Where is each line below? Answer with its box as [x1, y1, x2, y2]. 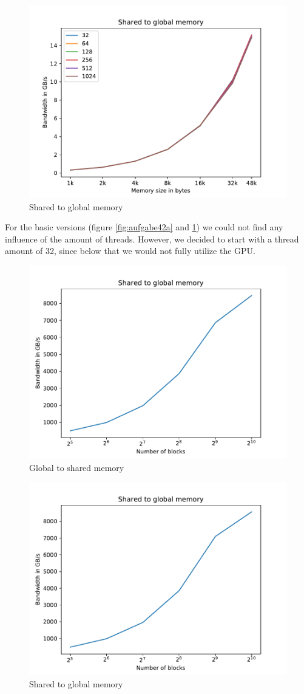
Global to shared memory [29, 461, 124, 473]
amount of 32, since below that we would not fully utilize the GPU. [5, 244, 255, 257]
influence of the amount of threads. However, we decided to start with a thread [5, 232, 299, 245]
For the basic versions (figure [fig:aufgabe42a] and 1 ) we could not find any [5, 221, 283, 233]
